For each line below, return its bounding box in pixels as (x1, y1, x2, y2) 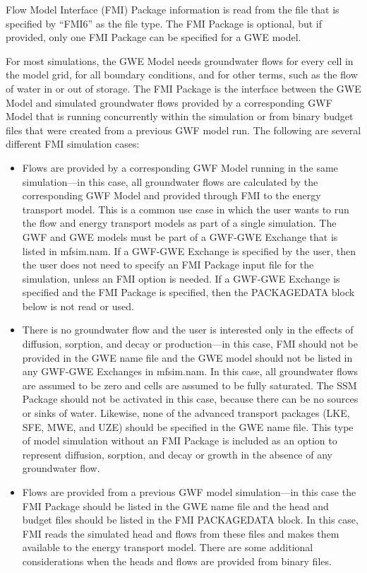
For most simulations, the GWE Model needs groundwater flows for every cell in (6, 53, 354, 68)
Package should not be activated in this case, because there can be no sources (22, 391, 359, 406)
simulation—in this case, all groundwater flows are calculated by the (22, 174, 318, 189)
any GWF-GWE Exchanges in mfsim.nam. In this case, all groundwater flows (22, 364, 359, 379)
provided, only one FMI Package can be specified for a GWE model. (6, 30, 301, 45)
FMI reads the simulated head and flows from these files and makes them (22, 526, 339, 540)
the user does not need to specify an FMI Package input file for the (22, 257, 314, 272)
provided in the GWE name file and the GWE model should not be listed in (22, 350, 353, 365)
